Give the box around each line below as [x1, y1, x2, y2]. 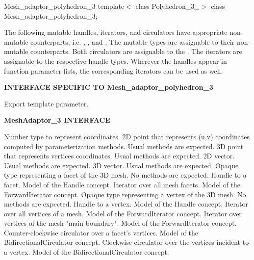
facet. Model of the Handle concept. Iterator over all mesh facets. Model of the [4, 179, 241, 189]
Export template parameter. [4, 98, 89, 108]
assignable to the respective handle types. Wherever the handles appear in [4, 55, 227, 66]
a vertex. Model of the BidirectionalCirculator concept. [4, 247, 169, 257]
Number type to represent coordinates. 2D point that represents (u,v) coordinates [4, 131, 250, 141]
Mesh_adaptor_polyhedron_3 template [4, 1, 125, 11]
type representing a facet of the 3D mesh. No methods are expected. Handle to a [4, 170, 247, 180]
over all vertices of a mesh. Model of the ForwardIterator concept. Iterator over [4, 208, 242, 218]
